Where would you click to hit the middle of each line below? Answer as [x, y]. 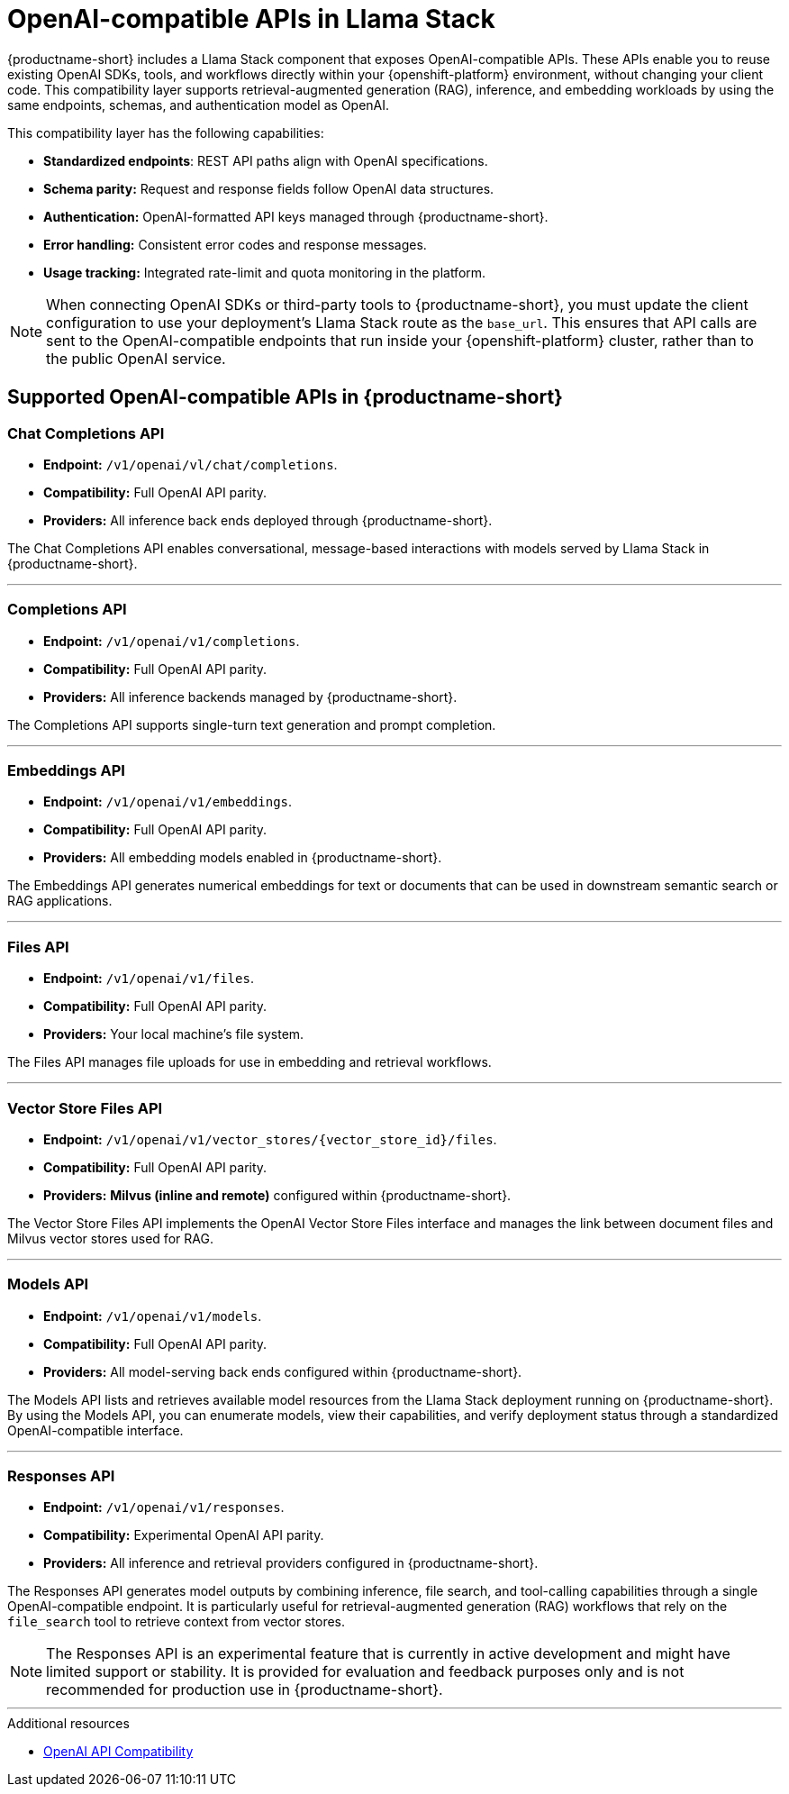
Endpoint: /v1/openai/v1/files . [149, 979]
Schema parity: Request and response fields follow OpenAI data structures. [269, 188]
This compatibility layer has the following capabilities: [166, 132]
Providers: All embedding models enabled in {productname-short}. [243, 858]
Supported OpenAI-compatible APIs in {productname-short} [285, 397]
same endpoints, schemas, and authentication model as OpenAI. [199, 105]
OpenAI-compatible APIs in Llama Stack [251, 19]
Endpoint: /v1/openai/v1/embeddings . [168, 802]
